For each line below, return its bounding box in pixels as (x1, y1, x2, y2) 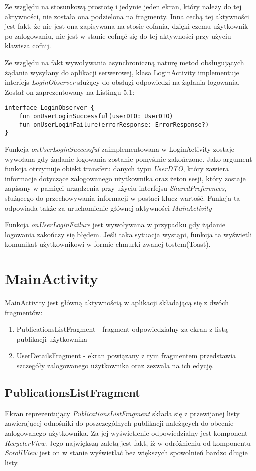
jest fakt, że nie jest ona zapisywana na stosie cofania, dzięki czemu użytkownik (5, 21, 248, 31)
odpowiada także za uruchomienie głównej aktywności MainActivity (5, 202, 212, 213)
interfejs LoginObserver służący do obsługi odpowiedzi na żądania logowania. (5, 77, 240, 87)
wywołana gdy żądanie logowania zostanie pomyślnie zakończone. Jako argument (5, 153, 252, 164)
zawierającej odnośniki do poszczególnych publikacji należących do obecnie (5, 418, 234, 428)
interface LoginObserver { (5, 104, 94, 112)
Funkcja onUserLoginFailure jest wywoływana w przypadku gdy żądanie (5, 219, 225, 230)
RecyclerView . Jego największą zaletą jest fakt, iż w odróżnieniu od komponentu (5, 437, 251, 448)
